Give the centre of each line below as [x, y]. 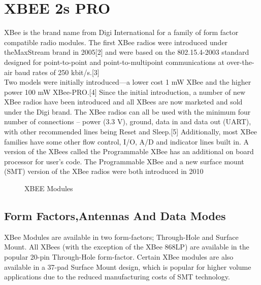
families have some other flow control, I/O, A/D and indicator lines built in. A [126, 141]
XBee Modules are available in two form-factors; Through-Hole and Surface [121, 237]
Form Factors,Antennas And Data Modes [115, 216]
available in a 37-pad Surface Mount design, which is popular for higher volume [128, 266]
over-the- [240, 62]
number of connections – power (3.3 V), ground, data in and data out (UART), [128, 121]
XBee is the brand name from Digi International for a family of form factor [121, 32]
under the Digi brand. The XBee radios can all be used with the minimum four [127, 111]
